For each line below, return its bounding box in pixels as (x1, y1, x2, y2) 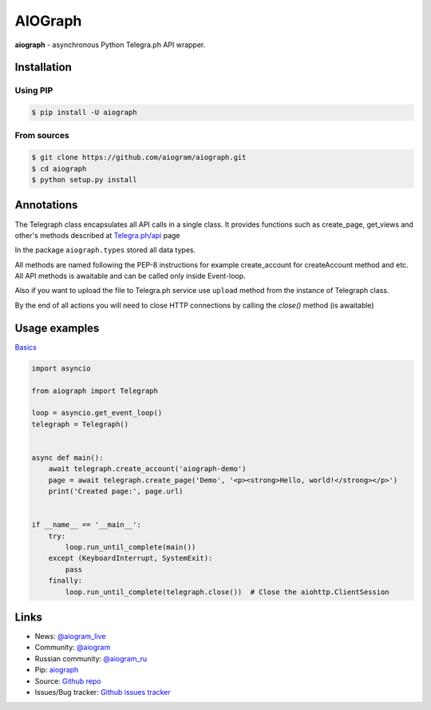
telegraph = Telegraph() (31, 419, 129, 429)
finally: (48, 576, 83, 585)
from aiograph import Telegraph (31, 386, 159, 395)
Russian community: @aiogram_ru (34, 653, 148, 663)
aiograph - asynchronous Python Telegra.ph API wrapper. (14, 40, 206, 50)
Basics (14, 342, 38, 351)
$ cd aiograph (31, 164, 87, 173)
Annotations (14, 198, 78, 212)
